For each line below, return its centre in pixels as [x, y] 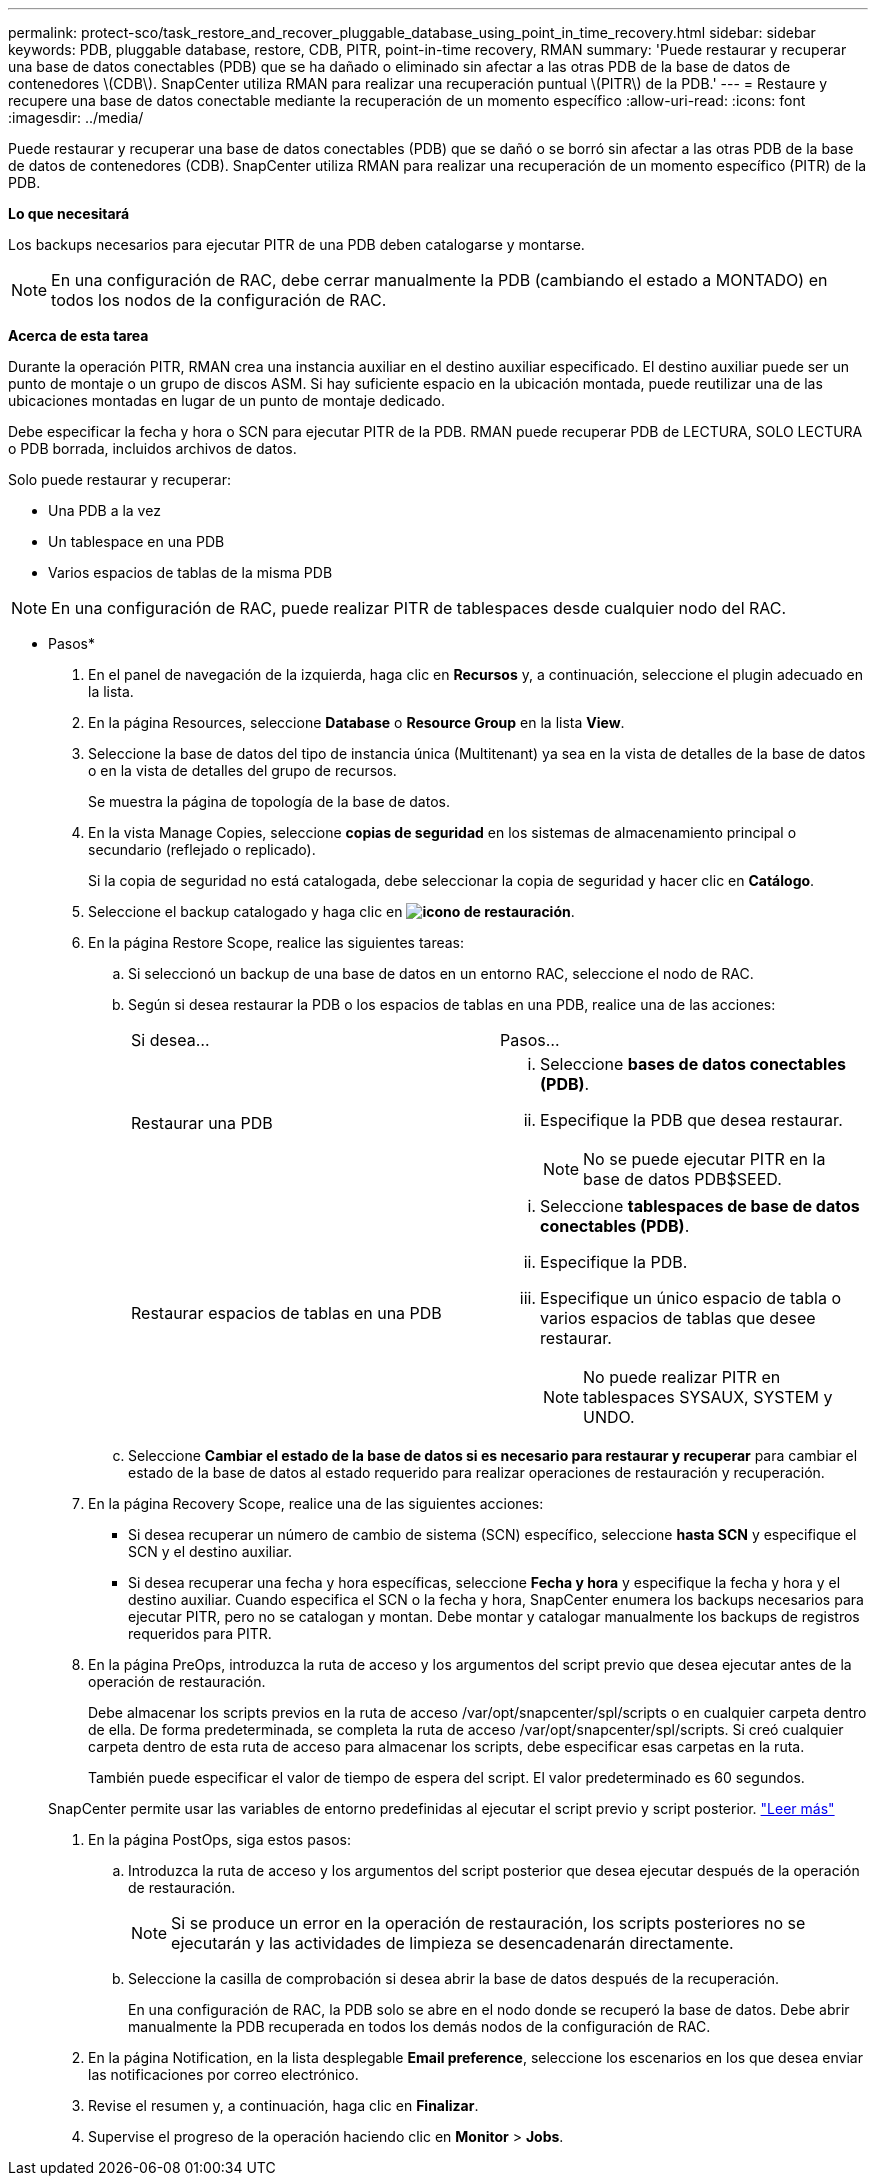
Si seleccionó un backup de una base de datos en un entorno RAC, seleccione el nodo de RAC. [441, 973]
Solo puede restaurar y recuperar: [119, 479]
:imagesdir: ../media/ [76, 117]
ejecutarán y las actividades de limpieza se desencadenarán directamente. [452, 1943]
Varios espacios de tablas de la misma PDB [190, 572]
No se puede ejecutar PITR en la [704, 1159]
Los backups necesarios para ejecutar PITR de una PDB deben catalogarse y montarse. [296, 244]
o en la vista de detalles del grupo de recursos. [242, 770]
